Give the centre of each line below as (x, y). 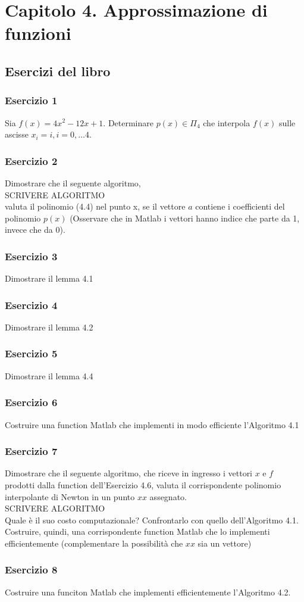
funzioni (38, 33)
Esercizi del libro (58, 71)
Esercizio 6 (31, 402)
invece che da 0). (35, 230)
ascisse (17, 134)
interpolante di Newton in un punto (70, 496)
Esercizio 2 (31, 160)
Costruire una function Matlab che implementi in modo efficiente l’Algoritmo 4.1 (152, 424)
